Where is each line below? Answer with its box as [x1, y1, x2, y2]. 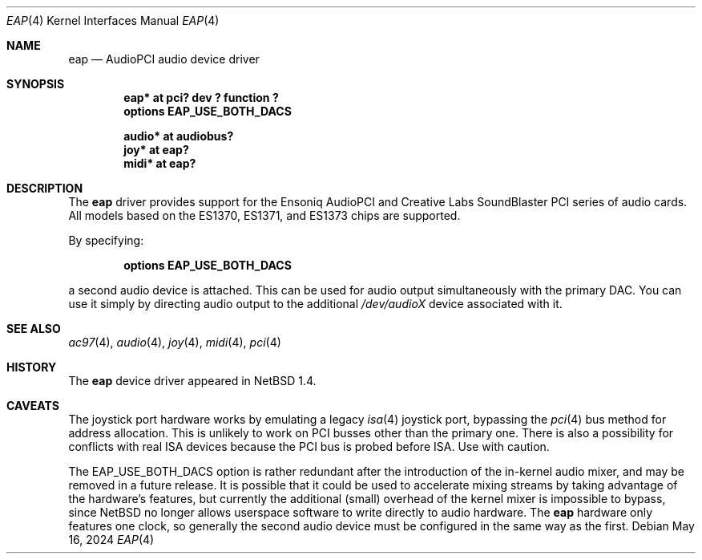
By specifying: [68, 233, 144, 247]
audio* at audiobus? [123, 129, 234, 143]
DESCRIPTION [6, 181, 83, 195]
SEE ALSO [6, 322, 61, 335]
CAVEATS [6, 399, 59, 412]
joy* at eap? [123, 143, 189, 156]
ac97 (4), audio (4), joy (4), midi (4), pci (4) [68, 335, 281, 349]
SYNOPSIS [6, 77, 65, 91]
